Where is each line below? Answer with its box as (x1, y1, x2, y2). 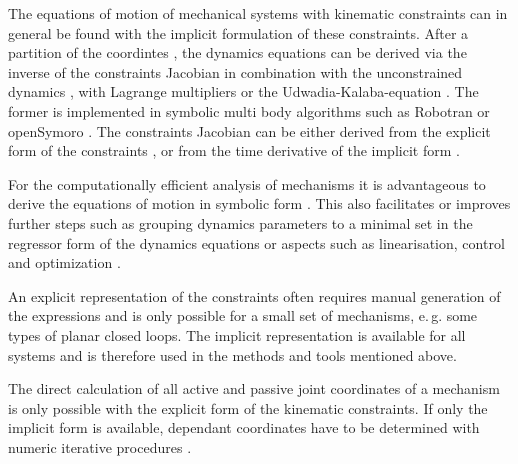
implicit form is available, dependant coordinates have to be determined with (8, 417, 480, 438)
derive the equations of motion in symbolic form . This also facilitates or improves (8, 193, 511, 214)
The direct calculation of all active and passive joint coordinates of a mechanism (8, 378, 500, 399)
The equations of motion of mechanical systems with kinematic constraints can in (8, 3, 508, 23)
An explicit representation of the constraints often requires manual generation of (8, 285, 501, 306)
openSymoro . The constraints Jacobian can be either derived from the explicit (8, 120, 491, 141)
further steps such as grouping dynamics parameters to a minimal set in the (8, 212, 473, 233)
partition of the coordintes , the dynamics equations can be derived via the (8, 42, 467, 63)
